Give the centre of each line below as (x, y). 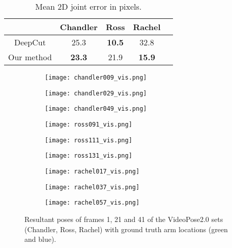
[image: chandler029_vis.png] (96, 93)
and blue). (40, 239)
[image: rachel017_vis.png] (92, 171)
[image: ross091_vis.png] (89, 124)
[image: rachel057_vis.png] (92, 203)
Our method (30, 57)
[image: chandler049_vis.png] (96, 109)
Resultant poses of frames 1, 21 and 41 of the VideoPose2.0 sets (124, 219)
